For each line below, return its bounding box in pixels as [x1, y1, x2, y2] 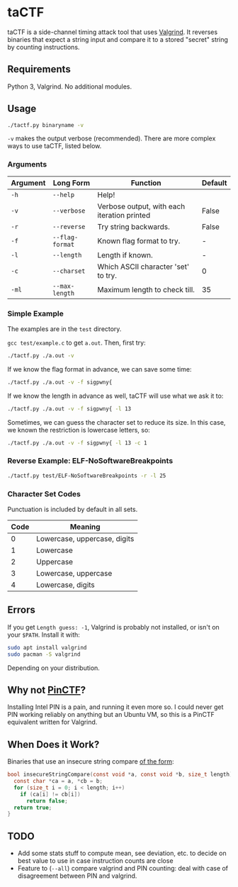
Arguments [7, 160, 47, 169]
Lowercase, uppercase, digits [36, 534, 135, 543]
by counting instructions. [7, 43, 80, 51]
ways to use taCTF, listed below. [7, 142, 102, 150]
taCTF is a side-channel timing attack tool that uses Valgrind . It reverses [7, 28, 218, 36]
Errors [7, 604, 35, 616]
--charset [52, 267, 86, 275]
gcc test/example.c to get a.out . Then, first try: [7, 338, 147, 347]
